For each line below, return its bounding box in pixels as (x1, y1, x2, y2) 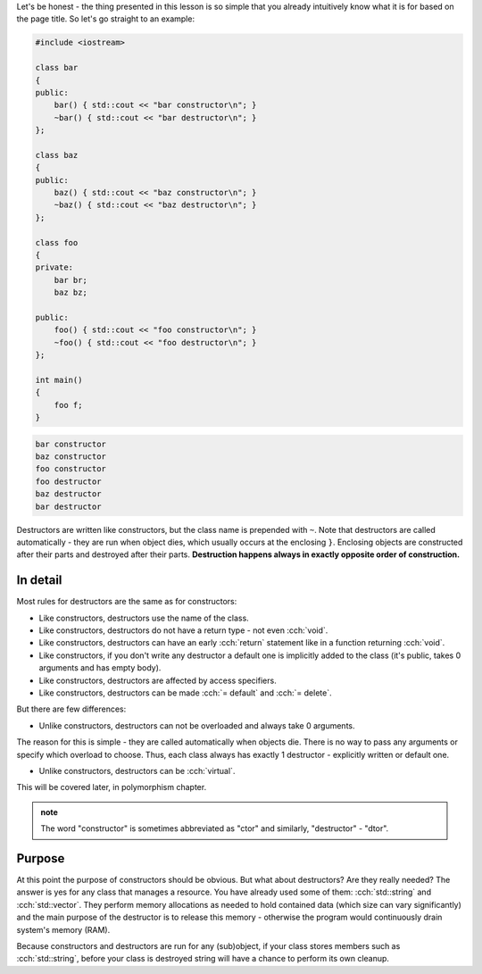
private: (35, 262, 74, 272)
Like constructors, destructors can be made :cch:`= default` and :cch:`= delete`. (38, 687, 332, 698)
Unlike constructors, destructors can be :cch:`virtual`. (38, 765, 236, 776)
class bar (35, 62, 79, 73)
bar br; (54, 275, 88, 285)
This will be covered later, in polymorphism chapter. (16, 782, 207, 793)
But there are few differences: (16, 703, 127, 714)
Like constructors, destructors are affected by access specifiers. (38, 675, 277, 686)
